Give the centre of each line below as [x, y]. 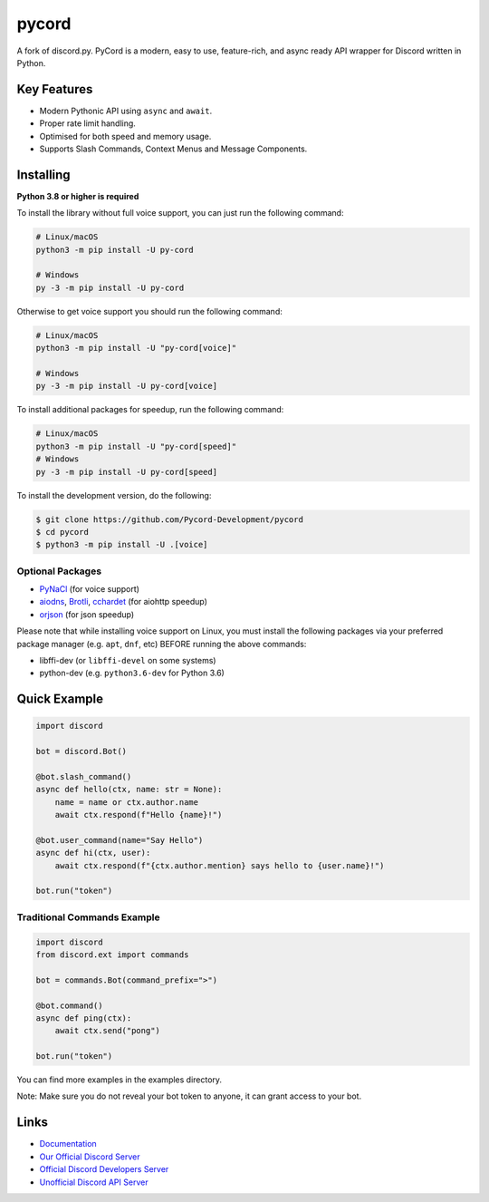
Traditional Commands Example [88, 917]
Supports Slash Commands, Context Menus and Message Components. [173, 149]
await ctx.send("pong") [107, 1031]
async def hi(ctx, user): [93, 853]
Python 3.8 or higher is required [78, 196]
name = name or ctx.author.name [127, 802]
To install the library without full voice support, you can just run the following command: [180, 213]
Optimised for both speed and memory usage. [125, 136]
